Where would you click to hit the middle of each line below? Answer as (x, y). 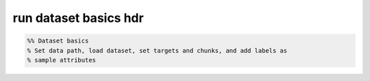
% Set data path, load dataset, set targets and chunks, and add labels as (157, 50)
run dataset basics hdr (78, 18)
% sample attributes (61, 60)
